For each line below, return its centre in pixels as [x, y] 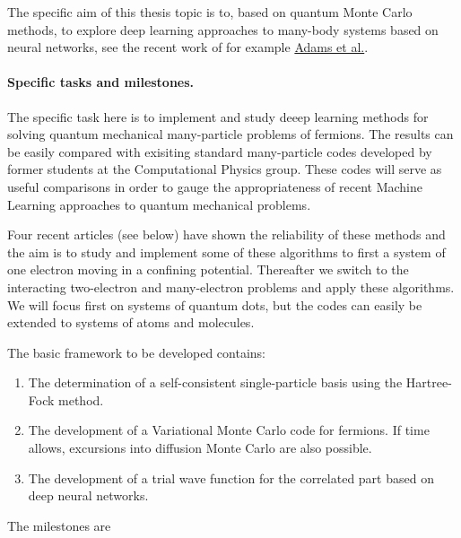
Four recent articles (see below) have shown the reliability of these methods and [226, 234]
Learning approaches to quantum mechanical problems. [159, 204]
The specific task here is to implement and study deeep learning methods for [218, 116]
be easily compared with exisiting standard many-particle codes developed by [220, 151]
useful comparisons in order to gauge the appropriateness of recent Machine [215, 186]
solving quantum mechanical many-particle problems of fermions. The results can [230, 134]
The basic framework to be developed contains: [136, 352]
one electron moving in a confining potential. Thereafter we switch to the [208, 269]
